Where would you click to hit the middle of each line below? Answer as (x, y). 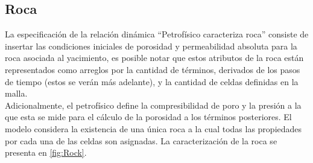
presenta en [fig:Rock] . (46, 152)
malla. (16, 93)
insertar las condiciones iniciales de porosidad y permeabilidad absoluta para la (151, 46)
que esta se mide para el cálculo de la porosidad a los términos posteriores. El (148, 117)
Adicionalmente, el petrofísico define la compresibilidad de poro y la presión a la (153, 105)
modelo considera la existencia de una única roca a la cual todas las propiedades (153, 128)
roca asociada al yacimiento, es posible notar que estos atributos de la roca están (154, 58)
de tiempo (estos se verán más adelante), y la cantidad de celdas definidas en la (152, 81)
